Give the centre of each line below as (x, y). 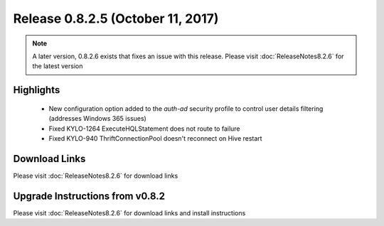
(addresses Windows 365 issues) (98, 119)
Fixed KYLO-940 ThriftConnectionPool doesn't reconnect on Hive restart (155, 138)
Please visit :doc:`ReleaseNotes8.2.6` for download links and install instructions (129, 212)
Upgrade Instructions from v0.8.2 (89, 196)
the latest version (58, 66)
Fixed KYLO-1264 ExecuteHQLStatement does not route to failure (145, 129)
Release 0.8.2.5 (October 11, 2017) (116, 18)
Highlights (37, 90)
